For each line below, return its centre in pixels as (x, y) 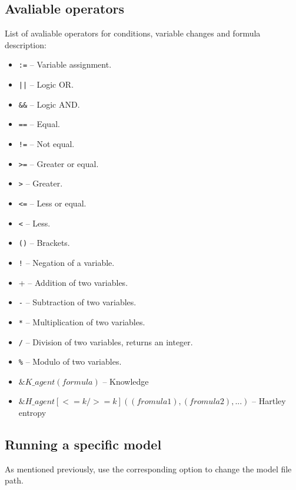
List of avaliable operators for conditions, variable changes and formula (133, 33)
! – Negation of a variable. (66, 262)
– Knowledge (126, 381)
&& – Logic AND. (49, 104)
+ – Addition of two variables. (73, 282)
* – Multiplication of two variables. (82, 321)
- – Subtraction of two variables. (77, 302)
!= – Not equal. (46, 144)
